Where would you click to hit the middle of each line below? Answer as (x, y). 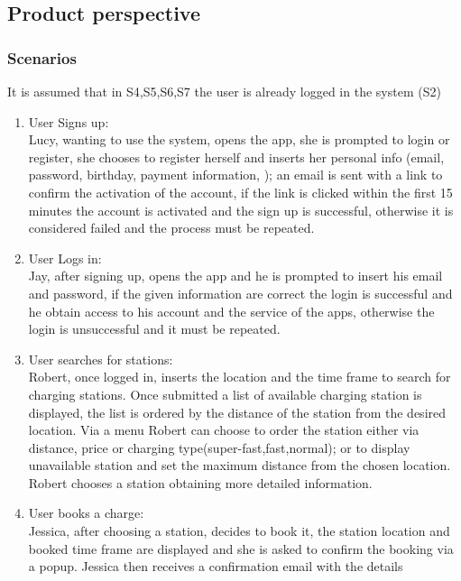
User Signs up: (69, 121)
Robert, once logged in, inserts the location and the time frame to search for (240, 377)
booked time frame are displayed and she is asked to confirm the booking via (241, 548)
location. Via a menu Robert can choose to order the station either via (224, 430)
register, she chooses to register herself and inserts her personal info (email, (236, 157)
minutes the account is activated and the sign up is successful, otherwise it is (241, 210)
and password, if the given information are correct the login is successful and (240, 293)
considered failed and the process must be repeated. (171, 228)
